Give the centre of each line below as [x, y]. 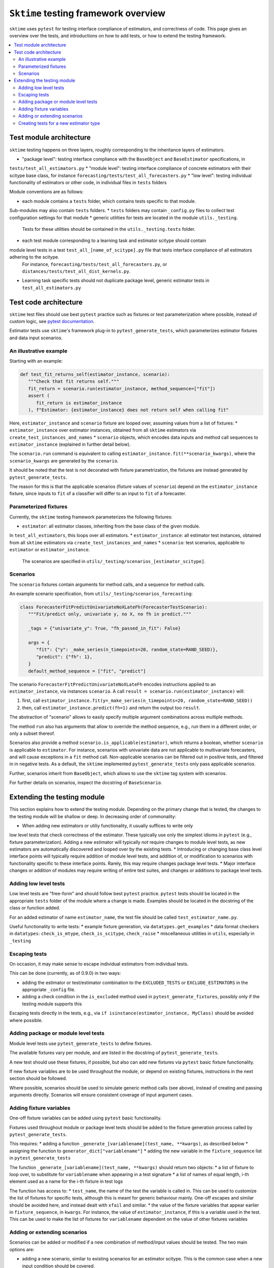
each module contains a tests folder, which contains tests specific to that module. [109, 201]
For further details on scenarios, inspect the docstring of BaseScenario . [86, 783]
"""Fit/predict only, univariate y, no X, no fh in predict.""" [110, 614]
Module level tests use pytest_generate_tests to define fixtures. [81, 1043]
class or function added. [35, 908]
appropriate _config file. [49, 990]
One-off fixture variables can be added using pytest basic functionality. [85, 1118]
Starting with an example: [36, 361]
